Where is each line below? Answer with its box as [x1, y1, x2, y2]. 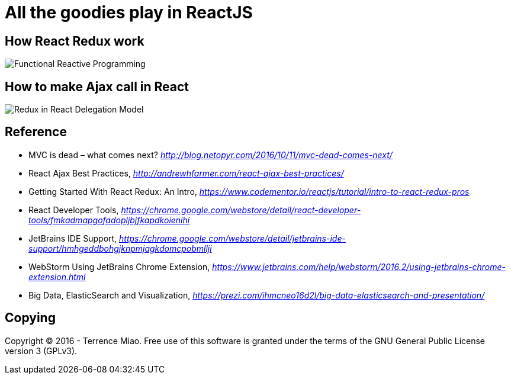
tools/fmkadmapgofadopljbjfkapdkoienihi [28, 214, 190, 225]
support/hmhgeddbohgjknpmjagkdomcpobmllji [28, 243, 212, 253]
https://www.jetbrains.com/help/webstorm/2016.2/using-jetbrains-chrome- [212, 261, 506, 272]
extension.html [28, 271, 86, 282]
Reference [5, 124, 67, 140]
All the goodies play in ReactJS [5, 2, 253, 23]
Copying [5, 310, 56, 326]
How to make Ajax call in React [5, 79, 189, 94]
